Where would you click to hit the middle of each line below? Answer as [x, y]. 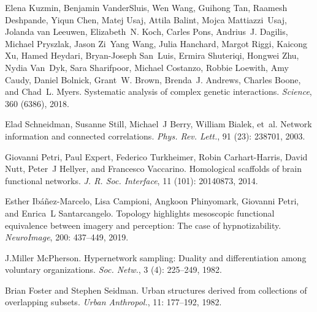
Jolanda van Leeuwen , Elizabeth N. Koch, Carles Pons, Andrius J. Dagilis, [147, 32]
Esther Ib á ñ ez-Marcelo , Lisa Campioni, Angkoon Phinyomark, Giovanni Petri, [152, 201]
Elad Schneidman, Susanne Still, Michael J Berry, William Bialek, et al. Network [158, 124]
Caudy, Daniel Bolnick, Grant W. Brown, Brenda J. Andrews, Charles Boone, [153, 79]
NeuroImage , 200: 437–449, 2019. [67, 237]
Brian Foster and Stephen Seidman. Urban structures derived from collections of [156, 290]
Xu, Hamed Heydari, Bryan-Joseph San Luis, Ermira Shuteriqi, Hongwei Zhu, [152, 55]
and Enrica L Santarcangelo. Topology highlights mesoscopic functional [140, 213]
